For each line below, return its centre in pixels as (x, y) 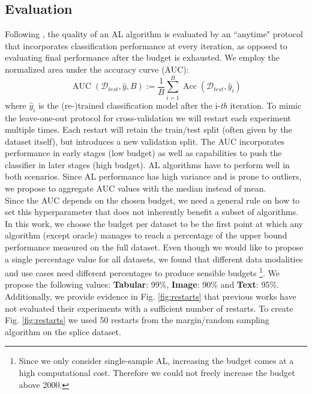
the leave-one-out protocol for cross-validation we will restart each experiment (148, 117)
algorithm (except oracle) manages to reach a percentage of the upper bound (146, 235)
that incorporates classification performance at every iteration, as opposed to (146, 45)
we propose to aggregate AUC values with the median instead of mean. (136, 188)
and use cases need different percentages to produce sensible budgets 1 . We (142, 272)
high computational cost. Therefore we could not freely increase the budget (157, 373)
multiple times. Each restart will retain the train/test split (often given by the (148, 129)
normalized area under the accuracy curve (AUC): (97, 69)
